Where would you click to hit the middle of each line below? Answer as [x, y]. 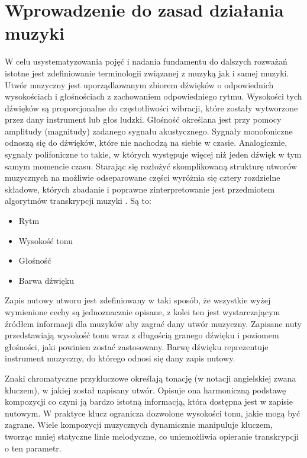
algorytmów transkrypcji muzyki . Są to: [78, 201]
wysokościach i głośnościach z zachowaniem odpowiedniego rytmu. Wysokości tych [153, 96]
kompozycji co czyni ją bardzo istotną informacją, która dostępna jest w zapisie [149, 401]
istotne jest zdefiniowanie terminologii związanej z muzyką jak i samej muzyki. [147, 73]
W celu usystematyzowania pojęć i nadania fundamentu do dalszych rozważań [146, 61]
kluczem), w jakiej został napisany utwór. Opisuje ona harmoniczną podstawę [146, 390]
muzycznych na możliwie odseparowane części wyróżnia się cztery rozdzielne [143, 177]
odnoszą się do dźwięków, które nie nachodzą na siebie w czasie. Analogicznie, [146, 142]
